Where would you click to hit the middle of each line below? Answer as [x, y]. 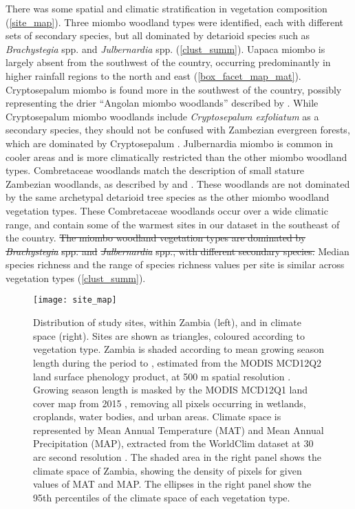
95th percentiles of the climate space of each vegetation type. [162, 497]
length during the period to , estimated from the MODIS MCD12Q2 [177, 362]
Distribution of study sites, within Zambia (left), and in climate [167, 322]
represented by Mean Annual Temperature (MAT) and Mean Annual [179, 430]
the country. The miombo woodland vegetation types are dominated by [156, 238]
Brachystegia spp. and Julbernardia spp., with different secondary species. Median [177, 251]
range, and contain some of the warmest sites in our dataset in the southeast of [173, 224]
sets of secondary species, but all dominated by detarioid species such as [158, 35]
